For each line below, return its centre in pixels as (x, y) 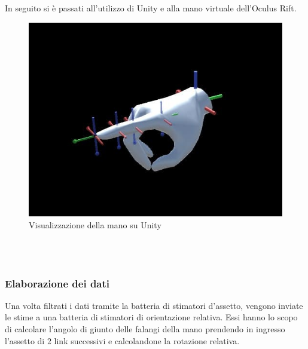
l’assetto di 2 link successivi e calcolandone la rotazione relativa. (122, 340)
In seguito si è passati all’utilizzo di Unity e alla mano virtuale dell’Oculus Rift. (151, 8)
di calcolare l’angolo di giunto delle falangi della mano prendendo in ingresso (145, 329)
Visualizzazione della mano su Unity (95, 224)
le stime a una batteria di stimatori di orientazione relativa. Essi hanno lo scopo (151, 317)
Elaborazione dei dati (57, 283)
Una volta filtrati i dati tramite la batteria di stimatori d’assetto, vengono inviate (154, 305)
